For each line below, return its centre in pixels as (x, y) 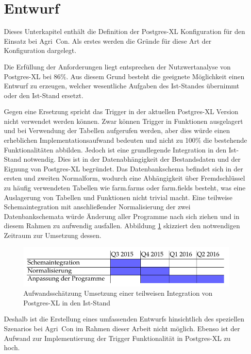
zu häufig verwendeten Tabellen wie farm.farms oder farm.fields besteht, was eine (125, 188)
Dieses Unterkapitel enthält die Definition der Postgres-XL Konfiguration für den (125, 31)
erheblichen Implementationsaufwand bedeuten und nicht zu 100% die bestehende (125, 140)
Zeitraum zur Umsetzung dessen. (53, 235)
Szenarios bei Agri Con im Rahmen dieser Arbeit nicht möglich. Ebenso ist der (122, 329)
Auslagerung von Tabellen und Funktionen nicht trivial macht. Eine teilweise (118, 197)
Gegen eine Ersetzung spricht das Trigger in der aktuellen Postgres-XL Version (121, 111)
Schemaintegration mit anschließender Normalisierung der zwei (97, 207)
